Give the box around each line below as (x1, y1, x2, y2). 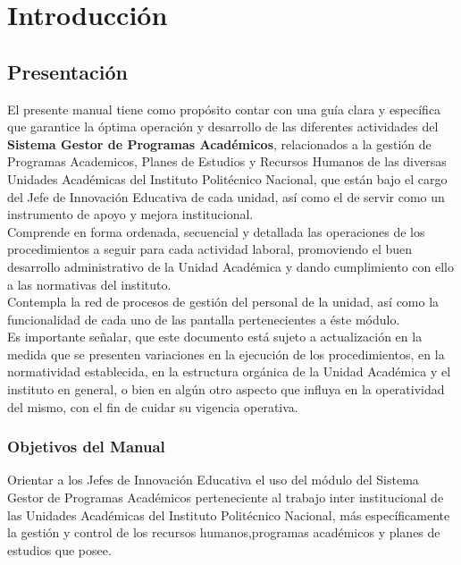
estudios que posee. (7, 540, 112, 559)
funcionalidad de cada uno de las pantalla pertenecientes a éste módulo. (7, 309, 400, 328)
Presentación (7, 57, 128, 85)
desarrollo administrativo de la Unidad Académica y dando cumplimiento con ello (7, 257, 455, 275)
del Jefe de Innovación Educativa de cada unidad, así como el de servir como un (7, 187, 445, 206)
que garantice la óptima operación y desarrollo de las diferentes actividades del (7, 117, 439, 136)
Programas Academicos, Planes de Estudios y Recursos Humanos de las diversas (7, 152, 447, 171)
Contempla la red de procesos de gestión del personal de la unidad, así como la (7, 292, 440, 311)
